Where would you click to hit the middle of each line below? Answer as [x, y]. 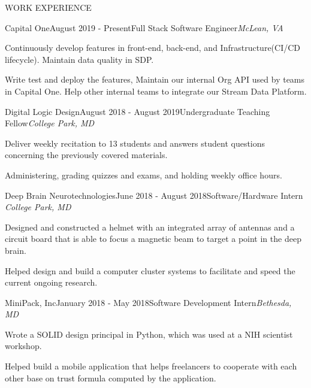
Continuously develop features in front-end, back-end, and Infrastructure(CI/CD [153, 48]
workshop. [23, 346]
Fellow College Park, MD [50, 123]
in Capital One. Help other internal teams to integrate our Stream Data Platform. [156, 91]
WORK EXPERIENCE [48, 7]
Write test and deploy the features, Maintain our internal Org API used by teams [155, 79]
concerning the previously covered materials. [86, 155]
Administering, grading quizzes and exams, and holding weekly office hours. [144, 175]
